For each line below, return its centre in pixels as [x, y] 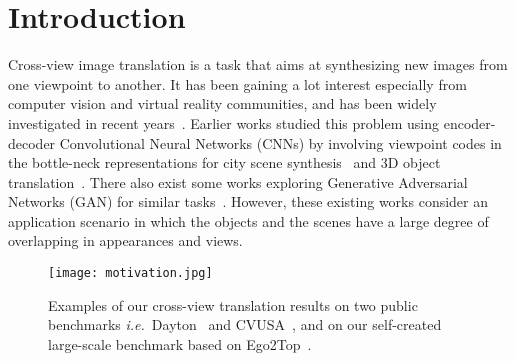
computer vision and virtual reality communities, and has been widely [222, 103]
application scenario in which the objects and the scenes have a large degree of [248, 220]
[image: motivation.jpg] [130, 273]
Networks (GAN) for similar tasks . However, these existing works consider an [248, 201]
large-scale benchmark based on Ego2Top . [180, 343]
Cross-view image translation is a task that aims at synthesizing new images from [258, 64]
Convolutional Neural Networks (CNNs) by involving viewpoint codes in [280, 142]
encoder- [469, 122]
